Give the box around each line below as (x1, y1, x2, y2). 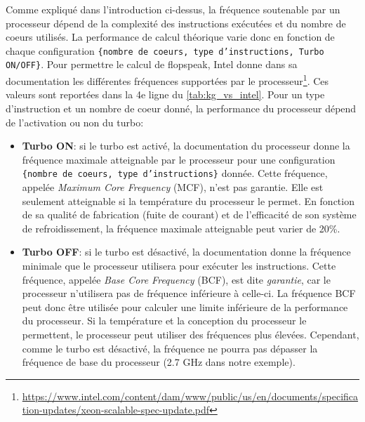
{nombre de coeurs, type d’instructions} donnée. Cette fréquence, (22, 166, 328, 180)
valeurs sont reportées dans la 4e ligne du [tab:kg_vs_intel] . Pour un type (6, 87, 325, 102)
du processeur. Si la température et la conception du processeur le (22, 313, 307, 328)
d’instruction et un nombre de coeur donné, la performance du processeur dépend (6, 100, 357, 115)
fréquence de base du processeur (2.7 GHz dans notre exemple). (22, 355, 296, 369)
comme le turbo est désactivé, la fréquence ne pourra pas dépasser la (22, 341, 318, 355)
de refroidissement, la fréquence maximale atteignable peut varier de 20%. (22, 220, 340, 235)
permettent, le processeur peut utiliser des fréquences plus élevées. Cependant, (22, 327, 359, 341)
